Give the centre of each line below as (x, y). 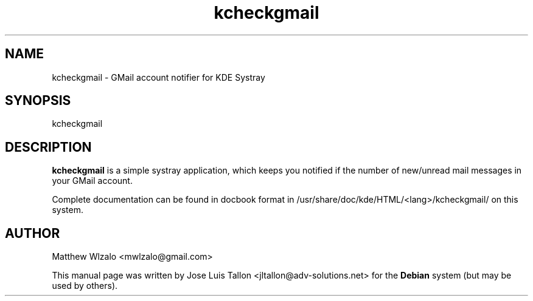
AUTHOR (33, 233)
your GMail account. (92, 181)
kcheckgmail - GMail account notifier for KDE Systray (159, 77)
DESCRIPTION (48, 147)
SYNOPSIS (38, 101)
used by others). (85, 286)
